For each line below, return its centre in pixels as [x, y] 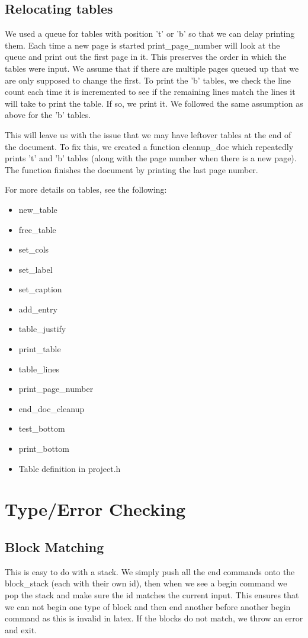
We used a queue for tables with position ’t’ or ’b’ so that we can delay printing [150, 34]
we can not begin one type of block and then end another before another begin [148, 606]
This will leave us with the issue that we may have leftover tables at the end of [148, 134]
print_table [40, 349]
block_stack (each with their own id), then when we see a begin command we [146, 583]
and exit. [21, 629]
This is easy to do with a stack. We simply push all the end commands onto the [150, 571]
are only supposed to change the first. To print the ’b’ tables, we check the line [148, 80]
